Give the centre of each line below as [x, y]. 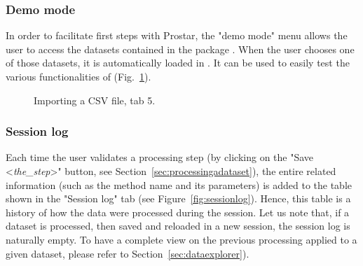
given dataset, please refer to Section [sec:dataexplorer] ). [128, 253]
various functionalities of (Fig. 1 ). [78, 76]
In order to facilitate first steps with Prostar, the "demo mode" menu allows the [177, 35]
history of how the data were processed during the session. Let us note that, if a [178, 212]
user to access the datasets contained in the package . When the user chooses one [180, 49]
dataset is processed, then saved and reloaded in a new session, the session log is [178, 226]
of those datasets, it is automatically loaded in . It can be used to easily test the [178, 63]
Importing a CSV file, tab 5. [95, 100]
